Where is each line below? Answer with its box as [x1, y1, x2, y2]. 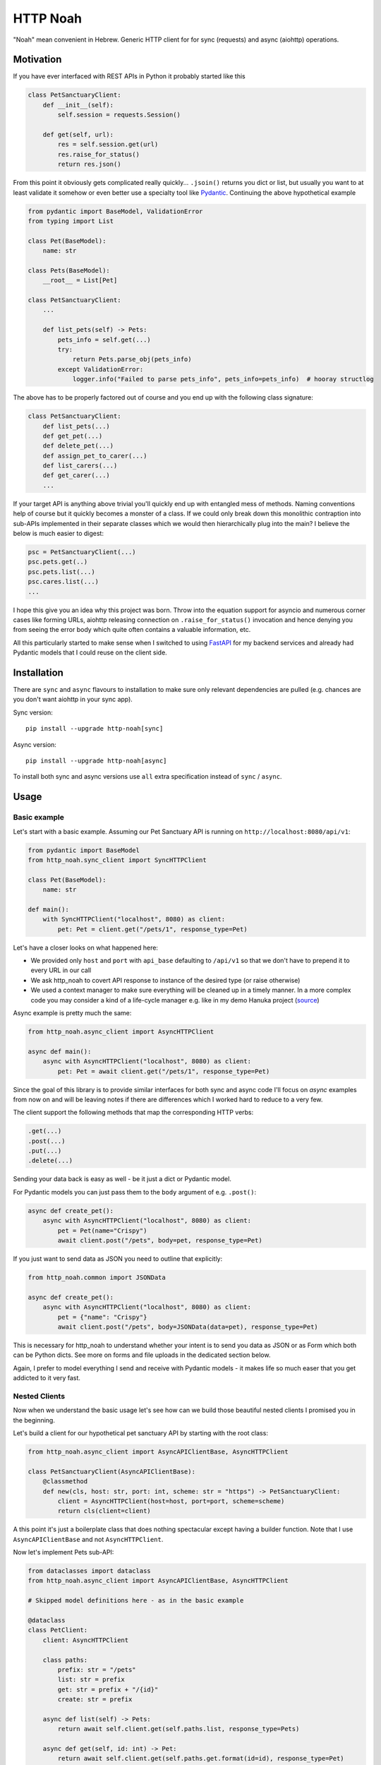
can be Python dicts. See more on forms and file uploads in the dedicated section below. [13, 1351, 271, 1359]
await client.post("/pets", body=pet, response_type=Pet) [57, 1236, 262, 1244]
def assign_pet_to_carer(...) [42, 452, 147, 460]
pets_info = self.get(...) [57, 335, 151, 344]
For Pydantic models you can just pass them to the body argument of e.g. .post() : [13, 1187, 257, 1196]
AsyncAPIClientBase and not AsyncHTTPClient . [13, 1535, 164, 1543]
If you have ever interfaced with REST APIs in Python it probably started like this [13, 72, 246, 80]
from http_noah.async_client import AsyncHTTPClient [28, 1027, 214, 1036]
